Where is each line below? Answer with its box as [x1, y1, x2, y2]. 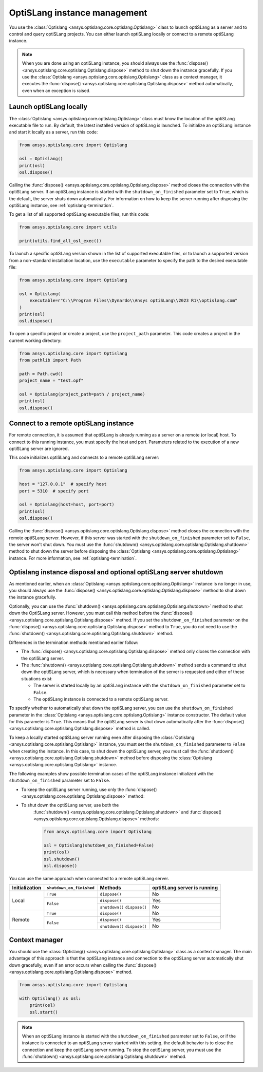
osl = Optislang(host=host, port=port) [19, 502, 114, 508]
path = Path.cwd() [19, 371, 63, 376]
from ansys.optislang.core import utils [19, 225, 117, 230]
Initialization [12, 884, 41, 891]
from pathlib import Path [19, 357, 81, 363]
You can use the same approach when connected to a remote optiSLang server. [9, 876, 169, 882]
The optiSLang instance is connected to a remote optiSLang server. [33, 696, 169, 702]
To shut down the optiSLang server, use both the [21, 802, 119, 808]
